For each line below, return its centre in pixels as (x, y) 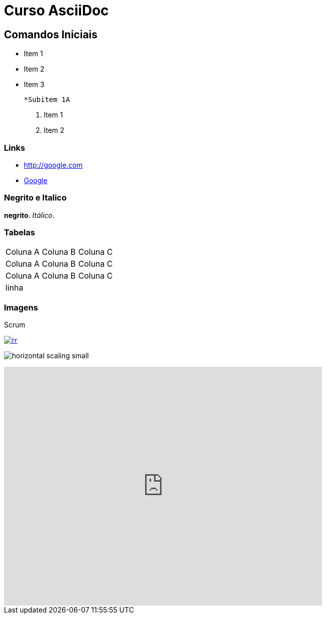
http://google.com (53, 165)
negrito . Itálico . (29, 215)
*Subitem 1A (47, 100)
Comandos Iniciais (51, 34)
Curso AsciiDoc (56, 10)
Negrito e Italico (36, 198)
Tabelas (20, 233)
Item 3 (34, 85)
